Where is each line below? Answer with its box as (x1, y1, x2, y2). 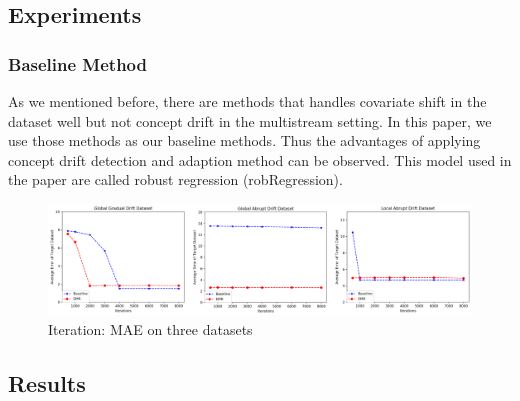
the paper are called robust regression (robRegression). (8, 169, 343, 190)
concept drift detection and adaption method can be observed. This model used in (8, 149, 512, 170)
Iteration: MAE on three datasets (48, 318, 253, 339)
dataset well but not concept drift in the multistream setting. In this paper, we (8, 110, 492, 131)
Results (8, 367, 86, 398)
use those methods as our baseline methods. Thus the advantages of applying (8, 130, 481, 151)
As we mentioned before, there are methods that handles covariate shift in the (8, 91, 487, 111)
